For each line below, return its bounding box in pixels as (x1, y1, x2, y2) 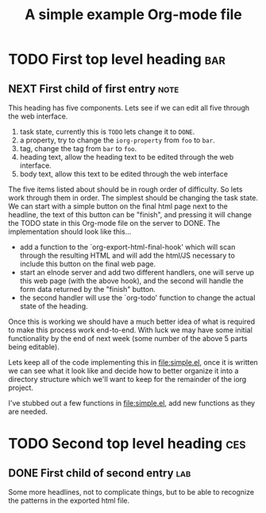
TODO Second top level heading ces (8, 435, 246, 453)
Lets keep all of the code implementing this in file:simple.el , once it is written (8, 358, 258, 367)
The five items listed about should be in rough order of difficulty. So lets (8, 185, 243, 194)
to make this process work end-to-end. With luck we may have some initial (8, 325, 253, 335)
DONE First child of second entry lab (8, 466, 191, 480)
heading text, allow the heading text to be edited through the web (19, 153, 234, 161)
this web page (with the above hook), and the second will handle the (19, 276, 244, 286)
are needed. (8, 407, 48, 416)
